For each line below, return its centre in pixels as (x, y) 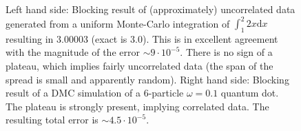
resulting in (30, 38)
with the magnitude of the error (73, 52)
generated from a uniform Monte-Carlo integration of (118, 23)
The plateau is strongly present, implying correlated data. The (137, 106)
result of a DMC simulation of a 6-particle (95, 93)
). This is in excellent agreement (210, 38)
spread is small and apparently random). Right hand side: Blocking (147, 79)
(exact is (109, 38)
